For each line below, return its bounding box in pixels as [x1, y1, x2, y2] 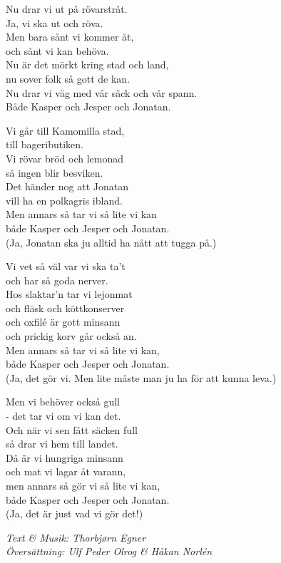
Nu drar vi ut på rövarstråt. [6, 1, 128, 16]
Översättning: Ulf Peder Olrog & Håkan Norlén [6, 544, 213, 559]
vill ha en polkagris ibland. [6, 192, 123, 207]
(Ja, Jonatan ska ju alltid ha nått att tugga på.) [6, 234, 217, 249]
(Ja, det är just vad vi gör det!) [6, 506, 143, 521]
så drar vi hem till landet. [6, 436, 118, 451]
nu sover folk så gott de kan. [6, 71, 131, 86]
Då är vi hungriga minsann [6, 450, 123, 465]
